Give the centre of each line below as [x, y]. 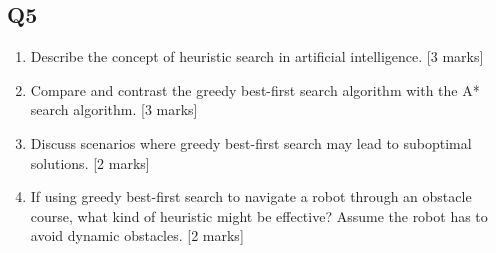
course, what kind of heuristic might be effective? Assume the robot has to [259, 215]
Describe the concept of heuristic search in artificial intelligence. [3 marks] [257, 56]
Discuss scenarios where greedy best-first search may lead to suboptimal [251, 142]
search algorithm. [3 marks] [114, 109]
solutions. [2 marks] [90, 162]
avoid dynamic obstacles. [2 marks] [137, 235]
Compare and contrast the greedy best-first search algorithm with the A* [255, 89]
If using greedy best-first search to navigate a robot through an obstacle [251, 196]
